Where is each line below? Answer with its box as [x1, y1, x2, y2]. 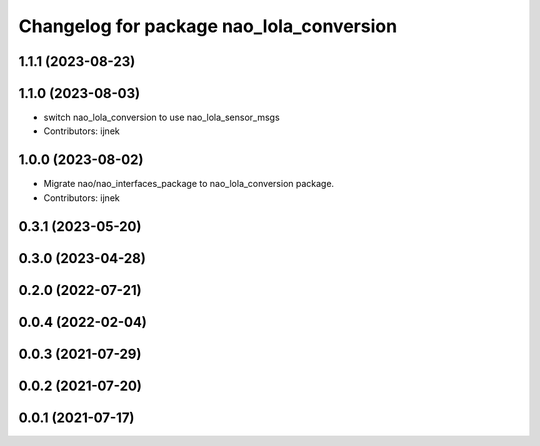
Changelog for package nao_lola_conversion [18, 15, 398, 37]
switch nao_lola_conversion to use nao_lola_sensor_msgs [43, 111, 280, 124]
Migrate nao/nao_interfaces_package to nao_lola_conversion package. [43, 178, 335, 190]
